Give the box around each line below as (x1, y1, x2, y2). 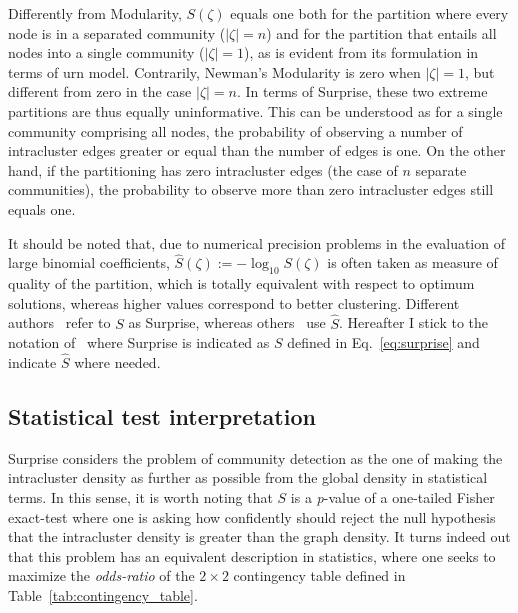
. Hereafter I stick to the (338, 312, 489, 333)
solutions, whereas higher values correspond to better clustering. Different (8, 292, 460, 313)
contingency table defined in (233, 565, 406, 586)
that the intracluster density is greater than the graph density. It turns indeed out (8, 526, 511, 547)
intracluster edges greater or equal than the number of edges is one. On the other (8, 140, 506, 161)
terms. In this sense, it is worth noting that (8, 486, 273, 507)
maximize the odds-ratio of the (8, 565, 195, 586)
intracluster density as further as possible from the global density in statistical (8, 467, 488, 488)
